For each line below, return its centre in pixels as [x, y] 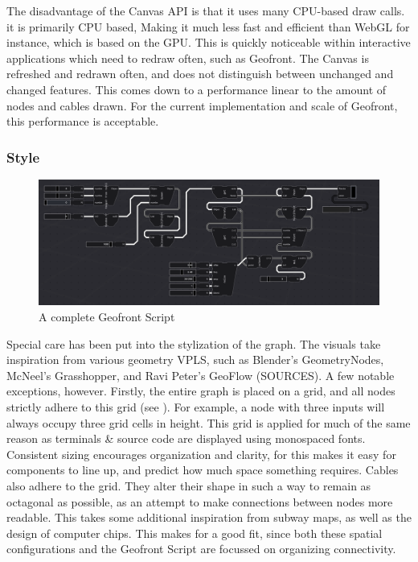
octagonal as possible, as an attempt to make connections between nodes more [200, 501]
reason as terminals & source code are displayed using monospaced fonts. [186, 438]
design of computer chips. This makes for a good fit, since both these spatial [195, 533]
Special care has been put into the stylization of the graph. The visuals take [194, 343]
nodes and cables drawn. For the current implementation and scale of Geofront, [202, 105]
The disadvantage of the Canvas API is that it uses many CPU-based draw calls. [206, 10]
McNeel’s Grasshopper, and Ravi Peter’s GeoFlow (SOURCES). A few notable [201, 375]
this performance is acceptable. [83, 121]
